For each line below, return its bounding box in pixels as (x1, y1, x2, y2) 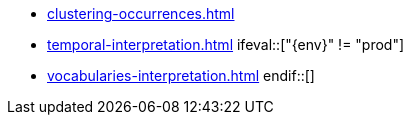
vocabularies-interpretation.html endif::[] (47, 67, 315, 84)
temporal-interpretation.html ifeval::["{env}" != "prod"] (47, 36, 405, 53)
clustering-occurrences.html (47, 5, 235, 22)
